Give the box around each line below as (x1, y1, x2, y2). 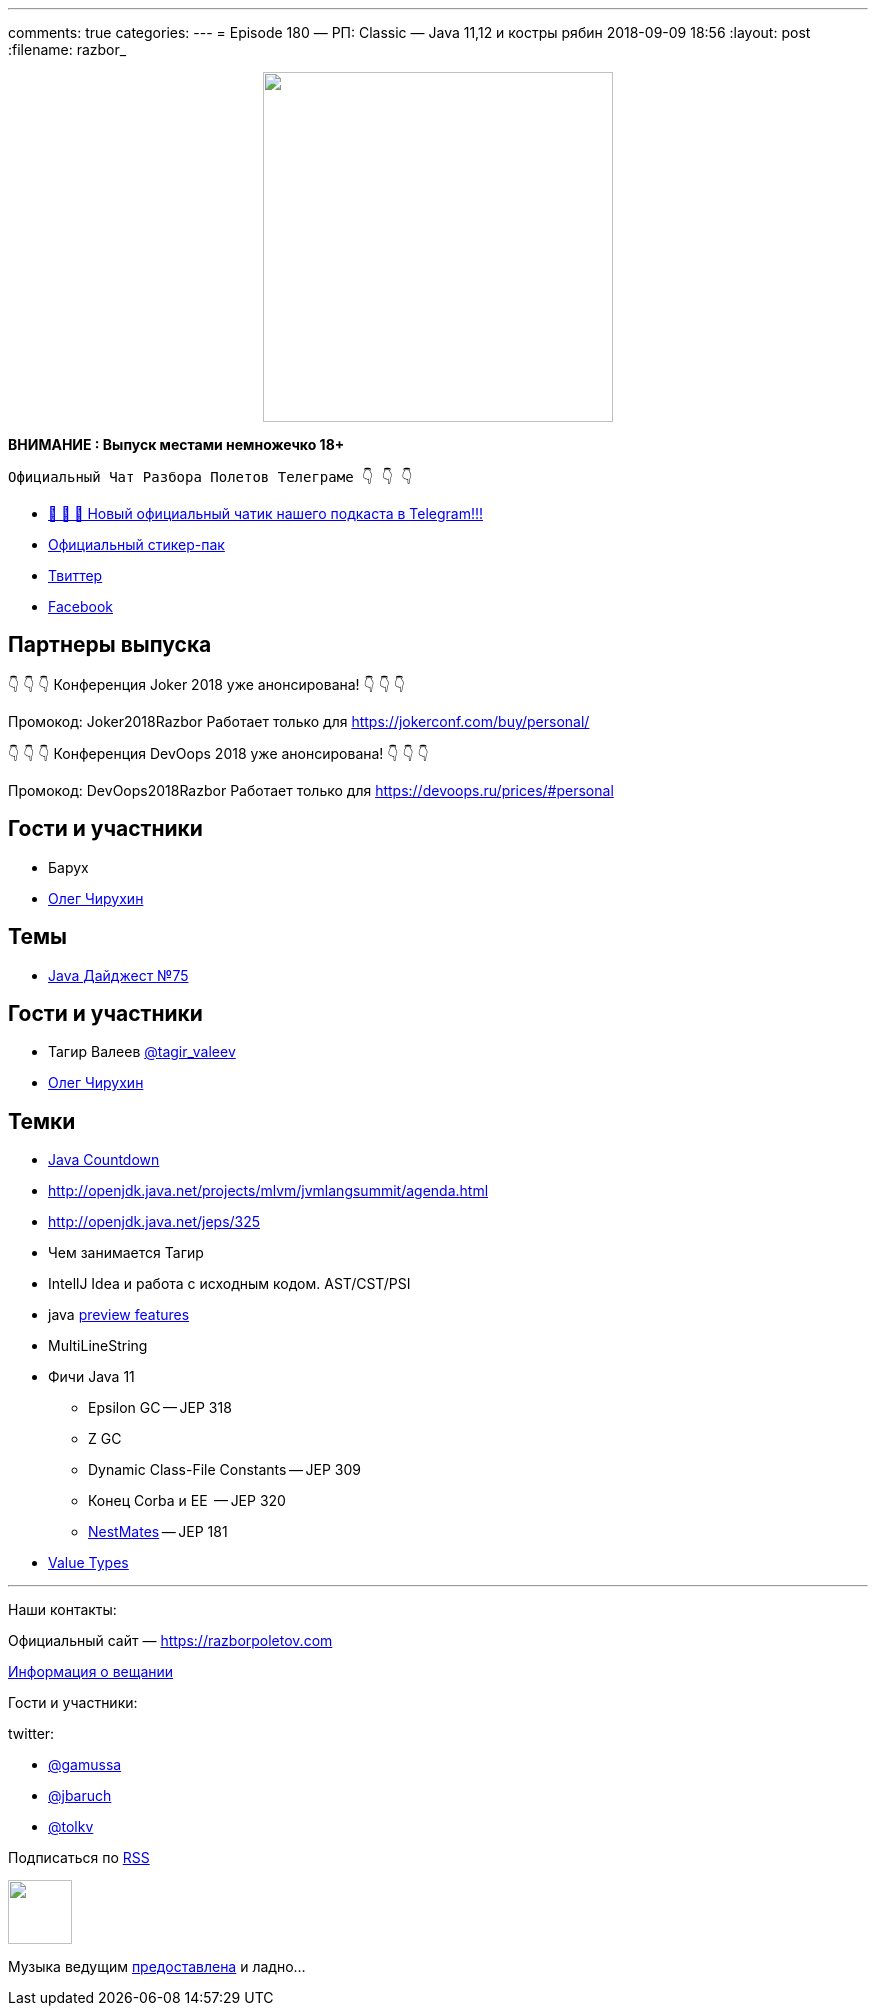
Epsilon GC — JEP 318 (88, 1399, 232, 1417)
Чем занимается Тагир (48, 1244, 204, 1262)
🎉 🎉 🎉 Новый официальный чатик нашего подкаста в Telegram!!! (48, 505, 484, 522)
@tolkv (48, 1818, 94, 1836)
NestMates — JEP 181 (88, 1523, 228, 1541)
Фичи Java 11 (48, 1368, 135, 1386)
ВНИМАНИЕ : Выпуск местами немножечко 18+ (8, 436, 345, 453)
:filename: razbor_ (8, 41, 127, 58)
